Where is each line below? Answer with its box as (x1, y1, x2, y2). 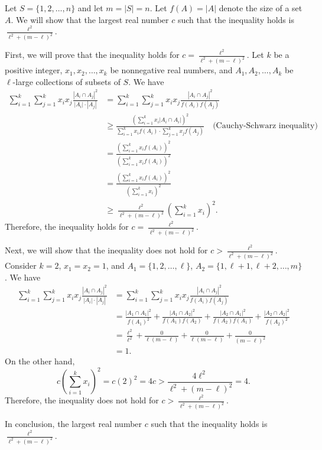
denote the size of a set (219, 2, 303, 14)
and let (77, 2, 103, 14)
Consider (5, 259, 37, 272)
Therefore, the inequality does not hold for (5, 394, 159, 406)
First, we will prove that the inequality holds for (5, 48, 180, 61)
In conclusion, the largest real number (5, 418, 142, 430)
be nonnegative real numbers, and (110, 64, 233, 76)
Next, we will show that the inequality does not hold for (5, 244, 208, 256)
